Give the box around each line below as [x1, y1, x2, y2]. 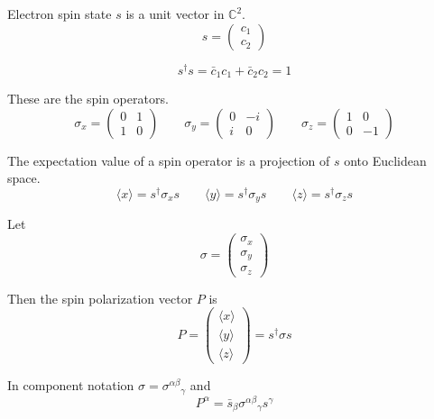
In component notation [7, 376, 134, 395]
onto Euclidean [344, 150, 427, 169]
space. [7, 169, 41, 187]
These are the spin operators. [7, 89, 169, 108]
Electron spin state [7, 5, 112, 23]
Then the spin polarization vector [7, 288, 193, 307]
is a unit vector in [125, 5, 225, 23]
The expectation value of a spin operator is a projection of [7, 150, 330, 169]
